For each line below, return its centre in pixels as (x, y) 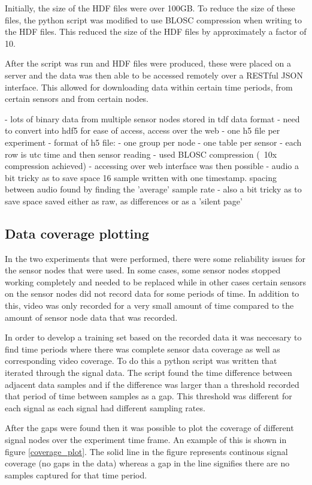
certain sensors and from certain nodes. (77, 99)
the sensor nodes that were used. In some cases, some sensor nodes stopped (143, 270)
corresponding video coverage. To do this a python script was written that (141, 361)
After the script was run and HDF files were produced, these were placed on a (148, 63)
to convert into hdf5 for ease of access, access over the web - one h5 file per (143, 130)
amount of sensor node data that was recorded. (91, 317)
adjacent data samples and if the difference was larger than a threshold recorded (152, 384)
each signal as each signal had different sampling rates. (105, 407)
